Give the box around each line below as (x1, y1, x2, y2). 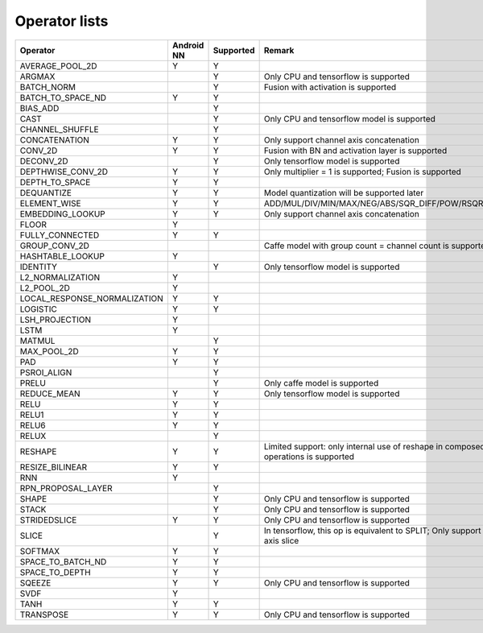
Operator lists (14, 12, 109, 30)
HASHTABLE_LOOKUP (19, 250, 105, 262)
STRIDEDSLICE (19, 514, 77, 525)
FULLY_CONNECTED (19, 230, 100, 241)
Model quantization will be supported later (263, 187, 424, 198)
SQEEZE (19, 577, 52, 588)
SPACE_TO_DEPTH (19, 566, 92, 577)
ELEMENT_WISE (19, 197, 81, 209)
